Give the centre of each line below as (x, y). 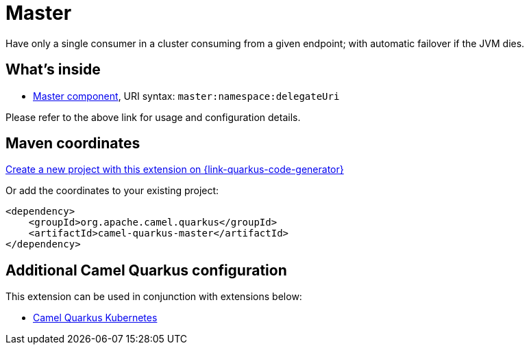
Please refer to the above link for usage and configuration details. (153, 117)
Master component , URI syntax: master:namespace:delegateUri (186, 96)
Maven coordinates (73, 144)
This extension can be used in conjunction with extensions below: (154, 297)
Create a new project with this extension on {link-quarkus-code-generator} (175, 170)
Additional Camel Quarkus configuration (146, 270)
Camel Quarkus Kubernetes (95, 318)
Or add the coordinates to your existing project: (112, 191)
